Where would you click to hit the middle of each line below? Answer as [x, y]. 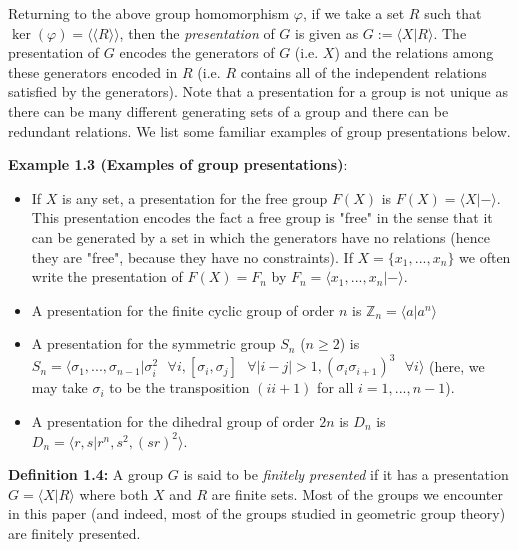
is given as [327, 32]
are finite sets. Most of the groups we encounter [357, 493]
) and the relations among [414, 52]
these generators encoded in [93, 71]
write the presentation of [107, 276]
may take [59, 387]
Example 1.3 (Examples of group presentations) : [178, 164]
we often [485, 256]
